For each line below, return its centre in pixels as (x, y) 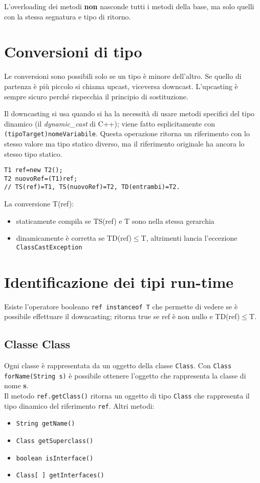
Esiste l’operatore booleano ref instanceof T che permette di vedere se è (121, 306)
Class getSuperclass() (55, 441)
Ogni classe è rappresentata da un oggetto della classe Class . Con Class (118, 365)
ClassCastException (49, 247)
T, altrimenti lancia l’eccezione (189, 238)
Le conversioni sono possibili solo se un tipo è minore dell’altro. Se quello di (123, 76)
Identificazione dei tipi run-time (119, 281)
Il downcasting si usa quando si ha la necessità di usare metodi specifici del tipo (129, 113)
